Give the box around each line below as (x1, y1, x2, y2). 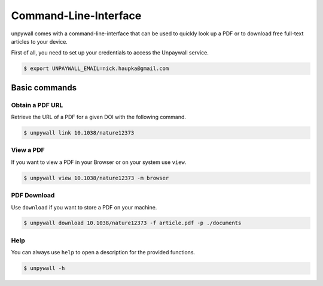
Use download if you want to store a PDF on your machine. (11, 203, 157, 211)
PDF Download (11, 191, 55, 200)
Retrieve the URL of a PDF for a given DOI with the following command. (11, 114, 187, 121)
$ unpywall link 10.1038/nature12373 (23, 129, 135, 136)
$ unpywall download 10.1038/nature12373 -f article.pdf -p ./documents (23, 220, 242, 227)
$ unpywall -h (23, 265, 65, 272)
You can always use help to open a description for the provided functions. (11, 249, 196, 256)
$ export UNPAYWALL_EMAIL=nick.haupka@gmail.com (23, 65, 169, 72)
